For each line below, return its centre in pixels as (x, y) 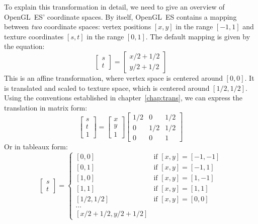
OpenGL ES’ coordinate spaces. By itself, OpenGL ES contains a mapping (120, 16)
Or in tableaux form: (36, 147)
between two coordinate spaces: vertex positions (78, 26)
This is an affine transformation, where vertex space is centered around (113, 77)
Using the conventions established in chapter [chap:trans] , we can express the (123, 98)
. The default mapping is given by (198, 36)
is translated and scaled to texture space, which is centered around (107, 88)
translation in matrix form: (46, 107)
